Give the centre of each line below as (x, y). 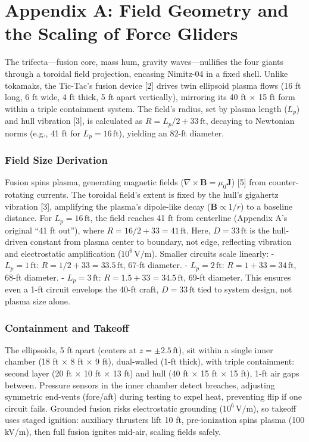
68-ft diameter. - (35, 277)
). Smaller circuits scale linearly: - (213, 253)
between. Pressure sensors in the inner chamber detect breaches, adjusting (140, 385)
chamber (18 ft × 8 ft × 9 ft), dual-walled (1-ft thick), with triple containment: (150, 361)
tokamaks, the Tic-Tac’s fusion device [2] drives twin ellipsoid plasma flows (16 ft (153, 85)
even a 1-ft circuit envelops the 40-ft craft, (82, 289)
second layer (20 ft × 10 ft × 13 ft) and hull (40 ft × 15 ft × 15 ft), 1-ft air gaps (152, 373)
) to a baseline (267, 206)
